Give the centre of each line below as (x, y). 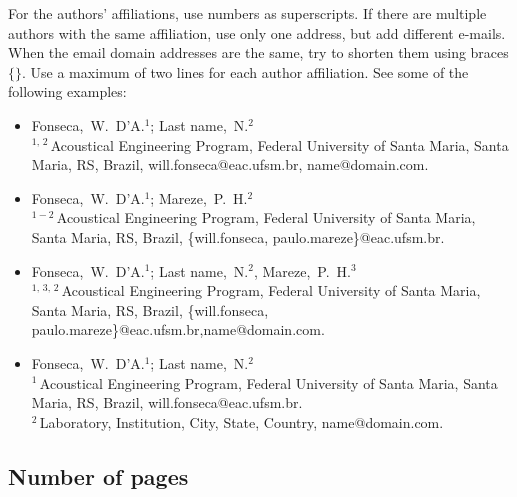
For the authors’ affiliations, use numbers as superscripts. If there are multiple (247, 13)
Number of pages (98, 475)
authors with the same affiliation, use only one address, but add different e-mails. (257, 32)
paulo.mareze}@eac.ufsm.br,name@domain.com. (178, 329)
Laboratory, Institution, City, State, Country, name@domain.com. (241, 421)
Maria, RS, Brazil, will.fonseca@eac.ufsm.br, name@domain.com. (230, 164)
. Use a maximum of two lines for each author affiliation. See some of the (245, 71)
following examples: (67, 91)
